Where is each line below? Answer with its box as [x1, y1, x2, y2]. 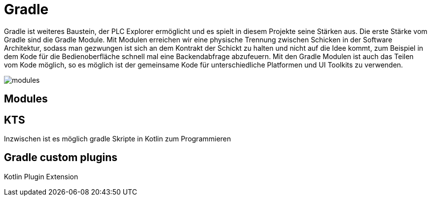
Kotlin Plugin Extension [4, 172, 78, 181]
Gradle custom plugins [4, 151, 118, 164]
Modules [4, 93, 48, 105]
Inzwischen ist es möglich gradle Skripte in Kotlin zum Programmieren [4, 134, 231, 143]
